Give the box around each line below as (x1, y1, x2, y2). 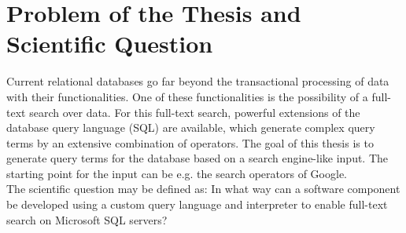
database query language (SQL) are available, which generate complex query (6, 119, 375, 136)
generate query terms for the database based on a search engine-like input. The (6, 150, 389, 166)
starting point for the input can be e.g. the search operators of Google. (6, 165, 347, 181)
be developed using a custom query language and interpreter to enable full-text (6, 196, 388, 213)
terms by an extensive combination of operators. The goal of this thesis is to (6, 134, 374, 151)
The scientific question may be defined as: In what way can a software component (6, 180, 400, 197)
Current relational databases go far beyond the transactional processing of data (6, 73, 389, 89)
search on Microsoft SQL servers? (6, 211, 168, 228)
